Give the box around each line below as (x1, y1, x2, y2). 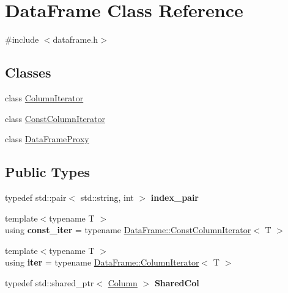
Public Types (5, 162, 90, 181)
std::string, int (80, 190, 134, 203)
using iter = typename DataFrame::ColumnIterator (5, 256, 199, 269)
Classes (5, 63, 51, 82)
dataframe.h (53, 33, 98, 46)
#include (5, 33, 39, 46)
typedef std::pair (5, 190, 67, 203)
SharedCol (154, 276, 199, 289)
